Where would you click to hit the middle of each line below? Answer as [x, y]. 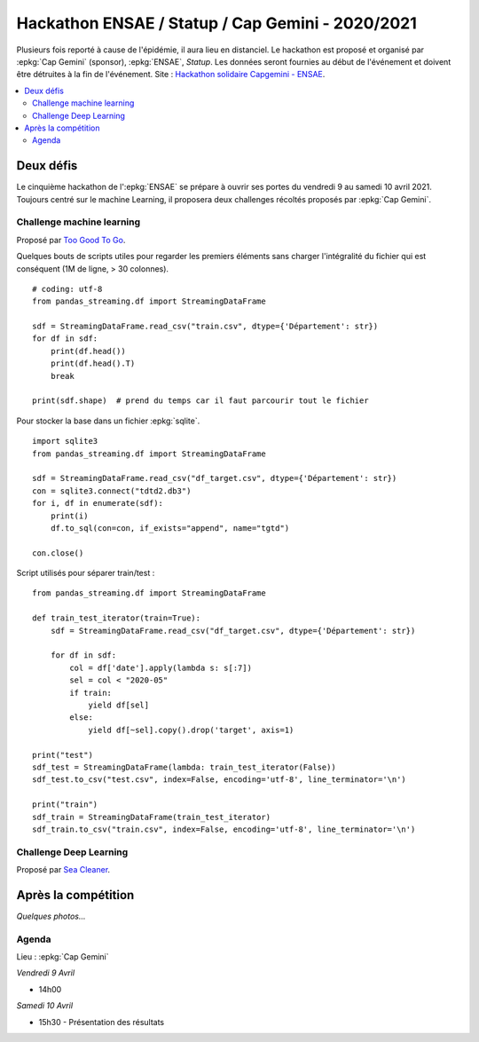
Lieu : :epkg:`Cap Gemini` [63, 957]
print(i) [69, 516]
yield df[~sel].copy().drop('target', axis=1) [191, 730]
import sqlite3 [65, 441]
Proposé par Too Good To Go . [71, 240]
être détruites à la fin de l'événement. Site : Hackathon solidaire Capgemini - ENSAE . [171, 75]
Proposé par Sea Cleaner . [63, 870]
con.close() [58, 553]
